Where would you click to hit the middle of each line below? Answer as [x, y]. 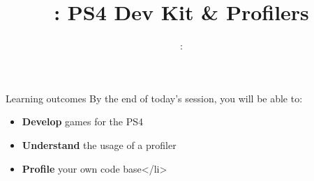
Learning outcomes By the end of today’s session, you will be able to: [154, 98]
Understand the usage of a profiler [99, 144]
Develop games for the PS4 [82, 121]
